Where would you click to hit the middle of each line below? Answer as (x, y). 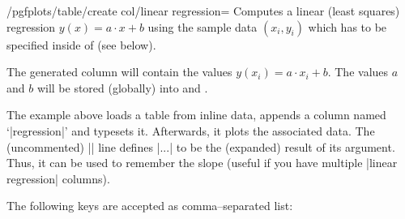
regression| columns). (58, 178)
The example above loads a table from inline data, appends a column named (196, 115)
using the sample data (202, 26)
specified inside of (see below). (81, 44)
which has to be (347, 26)
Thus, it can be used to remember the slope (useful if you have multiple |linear (202, 163)
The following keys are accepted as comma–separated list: (150, 206)
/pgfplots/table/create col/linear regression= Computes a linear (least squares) (203, 11)
